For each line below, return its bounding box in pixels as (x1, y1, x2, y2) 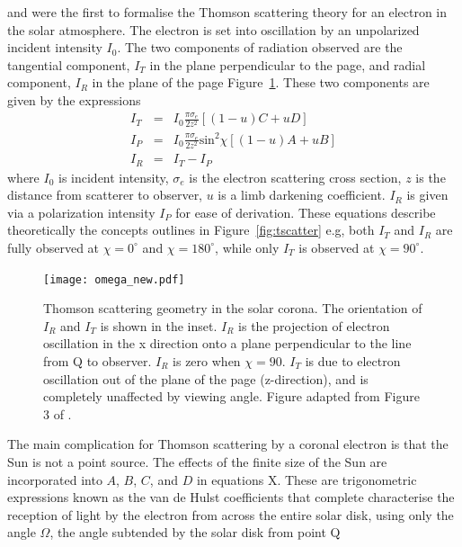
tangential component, (7, 55, 130, 74)
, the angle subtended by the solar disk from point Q (49, 523, 341, 542)
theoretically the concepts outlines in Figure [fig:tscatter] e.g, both (7, 220, 375, 239)
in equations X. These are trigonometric (196, 470, 417, 489)
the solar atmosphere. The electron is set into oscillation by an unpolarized (7, 20, 420, 39)
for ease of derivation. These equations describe (175, 202, 436, 221)
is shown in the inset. (100, 316, 218, 335)
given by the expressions (7, 90, 141, 109)
